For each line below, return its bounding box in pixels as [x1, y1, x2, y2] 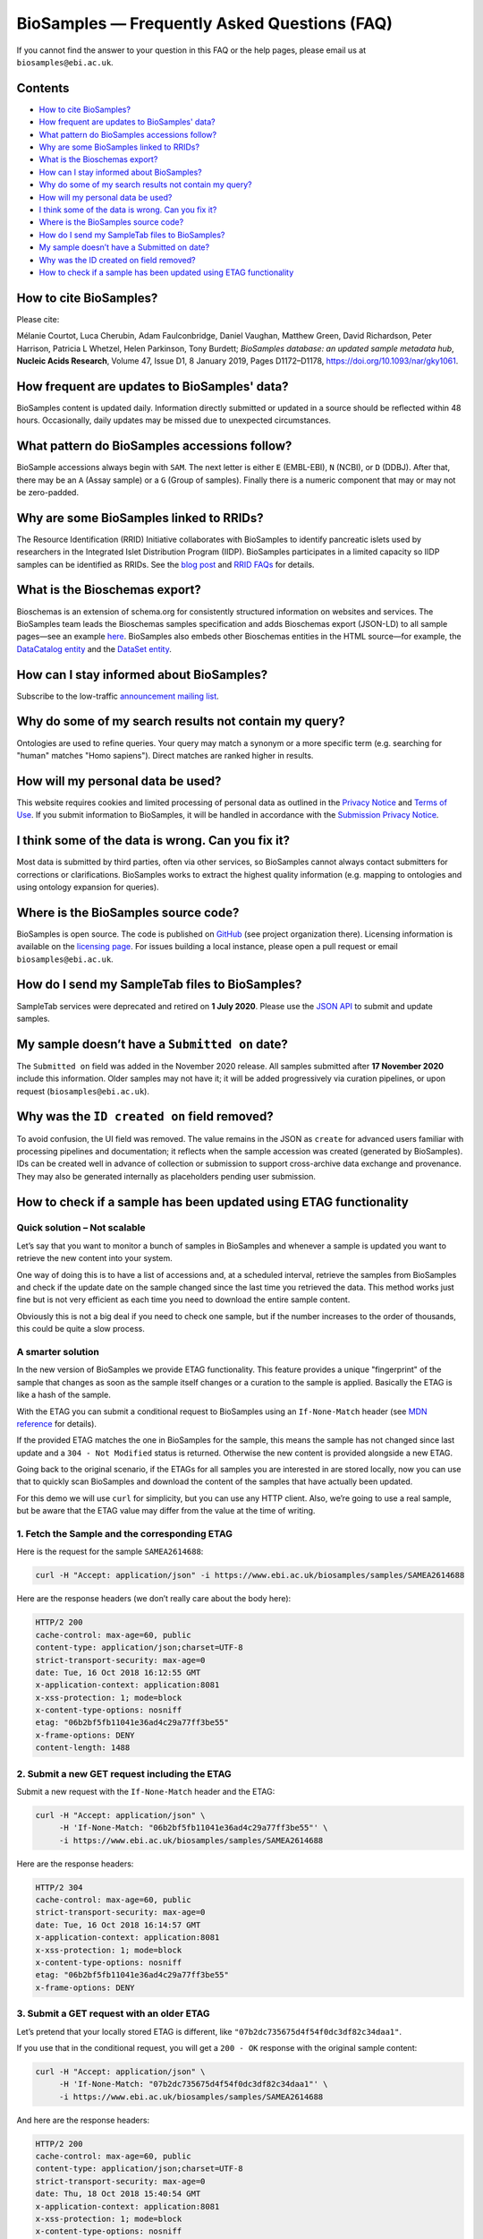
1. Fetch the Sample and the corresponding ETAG [16, 1528, 233, 1540]
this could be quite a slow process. [16, 1324, 145, 1334]
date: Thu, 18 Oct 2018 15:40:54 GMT [35, 2189, 201, 2199]
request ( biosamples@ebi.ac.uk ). [16, 1085, 149, 1096]
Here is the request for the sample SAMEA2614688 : [16, 1546, 204, 1557]
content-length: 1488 [35, 1743, 131, 1753]
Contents [16, 81, 70, 96]
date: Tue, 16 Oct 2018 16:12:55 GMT [35, 1667, 201, 1677]
